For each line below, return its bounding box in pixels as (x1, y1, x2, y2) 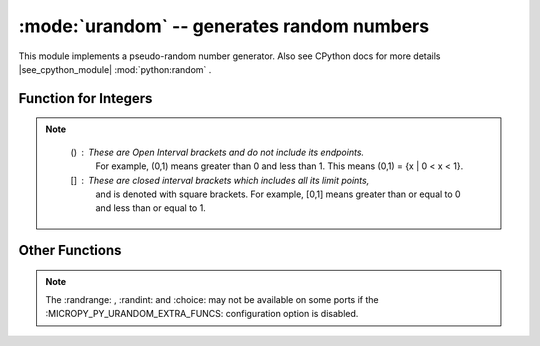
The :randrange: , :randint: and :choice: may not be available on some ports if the (45, 294, 379, 306)
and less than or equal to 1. (95, 202, 207, 214)
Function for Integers (18, 90, 153, 107)
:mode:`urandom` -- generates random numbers (18, 15, 430, 37)
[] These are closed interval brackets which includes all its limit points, (70, 174, 370, 186)
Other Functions (18, 242, 122, 259)
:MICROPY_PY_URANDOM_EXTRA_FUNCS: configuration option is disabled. (45, 308, 359, 320)
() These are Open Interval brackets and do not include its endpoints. (70, 146, 365, 158)
